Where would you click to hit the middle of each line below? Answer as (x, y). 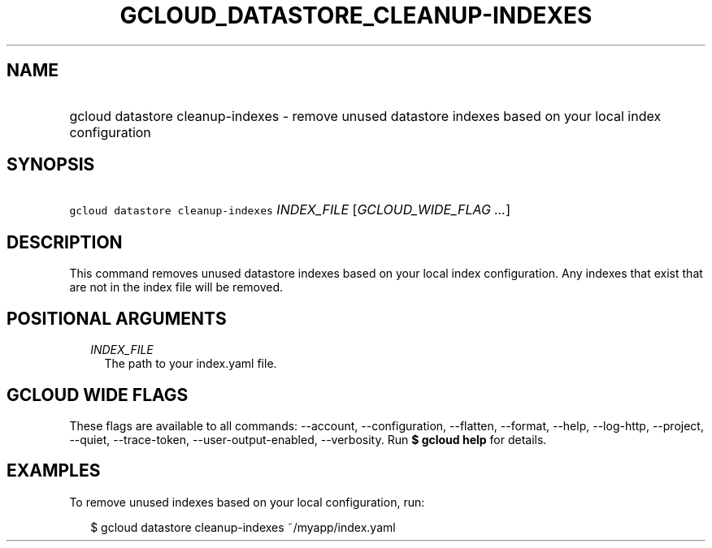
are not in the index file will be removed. (176, 287)
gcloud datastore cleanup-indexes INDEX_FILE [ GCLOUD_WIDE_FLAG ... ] (290, 210)
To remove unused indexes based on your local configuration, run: (247, 502)
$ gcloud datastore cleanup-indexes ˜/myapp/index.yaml (243, 527)
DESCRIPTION (65, 242)
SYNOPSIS (51, 165)
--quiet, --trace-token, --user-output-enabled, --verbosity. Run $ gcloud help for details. (308, 439)
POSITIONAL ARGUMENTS (117, 318)
